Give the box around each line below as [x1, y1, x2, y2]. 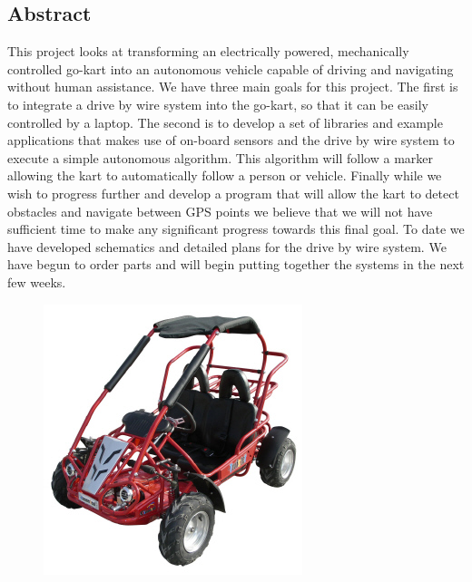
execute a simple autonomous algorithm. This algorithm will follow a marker [7, 148, 433, 167]
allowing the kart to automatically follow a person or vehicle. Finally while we [7, 166, 442, 185]
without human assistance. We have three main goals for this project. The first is [7, 77, 458, 96]
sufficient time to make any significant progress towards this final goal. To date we [7, 219, 465, 238]
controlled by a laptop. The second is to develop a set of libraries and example [7, 112, 443, 131]
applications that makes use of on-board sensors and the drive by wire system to [7, 131, 455, 150]
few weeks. [7, 272, 66, 291]
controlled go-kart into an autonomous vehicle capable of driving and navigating [7, 59, 454, 78]
